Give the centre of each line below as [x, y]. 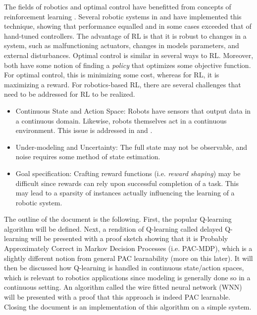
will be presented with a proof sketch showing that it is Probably [129, 238]
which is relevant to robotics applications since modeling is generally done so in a [127, 277]
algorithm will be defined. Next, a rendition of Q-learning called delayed [113, 228]
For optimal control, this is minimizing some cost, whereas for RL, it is [112, 75]
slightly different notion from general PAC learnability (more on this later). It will [128, 258]
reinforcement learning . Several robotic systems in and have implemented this [123, 16]
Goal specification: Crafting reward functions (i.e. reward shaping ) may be [128, 173]
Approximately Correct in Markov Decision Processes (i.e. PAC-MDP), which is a [128, 248]
